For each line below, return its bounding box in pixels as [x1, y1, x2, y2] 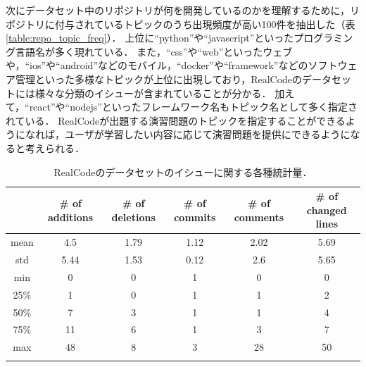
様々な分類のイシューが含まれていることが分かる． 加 [34, 85, 285, 100]
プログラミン [294, 30, 353, 45]
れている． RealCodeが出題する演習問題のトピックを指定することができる [6, 113, 346, 127]
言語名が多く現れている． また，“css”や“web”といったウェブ [15, 44, 293, 58]
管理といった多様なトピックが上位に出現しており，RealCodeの [15, 71, 303, 86]
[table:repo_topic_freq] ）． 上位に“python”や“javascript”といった [6, 30, 294, 45]
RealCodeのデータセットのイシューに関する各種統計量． [53, 164, 313, 179]
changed [306, 202, 347, 217]
